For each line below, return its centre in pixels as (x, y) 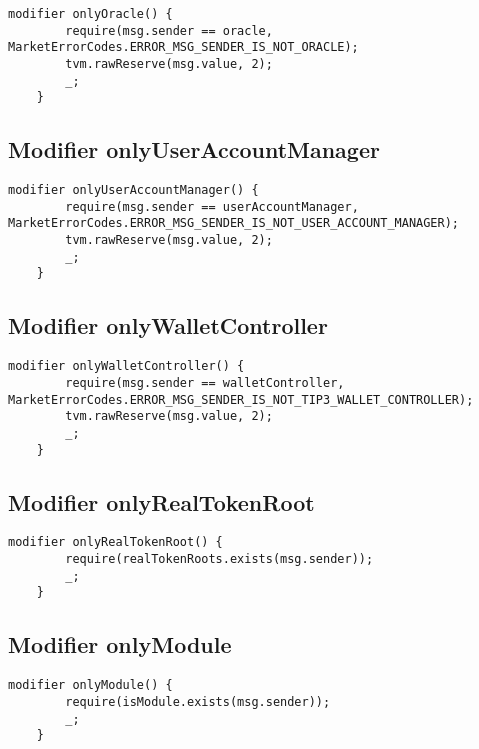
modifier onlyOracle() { (90, 14)
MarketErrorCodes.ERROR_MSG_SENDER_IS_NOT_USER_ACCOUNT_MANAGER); (234, 223)
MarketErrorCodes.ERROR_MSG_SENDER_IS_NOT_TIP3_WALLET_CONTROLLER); (241, 399)
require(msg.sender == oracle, (169, 30)
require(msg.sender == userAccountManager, (212, 206)
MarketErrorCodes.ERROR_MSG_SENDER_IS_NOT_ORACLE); (183, 47)
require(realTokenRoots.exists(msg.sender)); (219, 559)
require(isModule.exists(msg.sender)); (198, 701)
